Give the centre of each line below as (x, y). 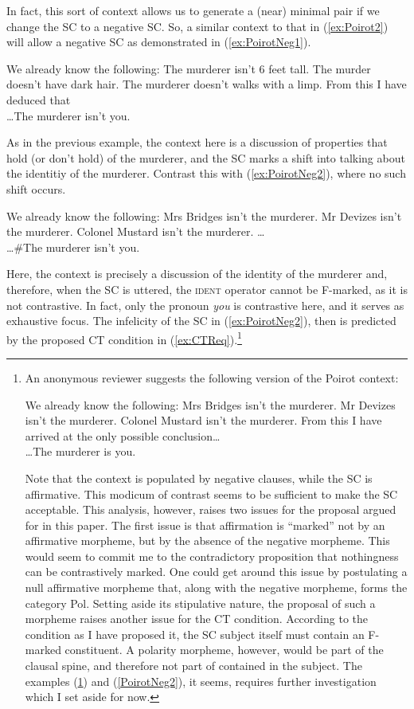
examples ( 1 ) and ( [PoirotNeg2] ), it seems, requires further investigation (201, 681)
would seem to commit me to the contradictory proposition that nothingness (212, 556)
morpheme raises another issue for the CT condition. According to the (197, 619)
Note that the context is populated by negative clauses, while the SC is (199, 478)
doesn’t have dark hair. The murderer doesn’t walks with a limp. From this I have (207, 84)
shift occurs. (36, 188)
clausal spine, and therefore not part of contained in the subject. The (193, 666)
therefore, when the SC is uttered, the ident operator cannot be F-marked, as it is (207, 289)
